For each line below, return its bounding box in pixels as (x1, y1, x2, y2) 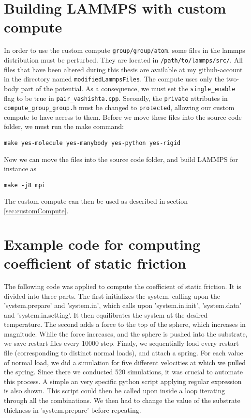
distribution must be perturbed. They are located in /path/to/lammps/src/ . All (4, 54, 243, 64)
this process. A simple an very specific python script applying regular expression (4, 376, 242, 386)
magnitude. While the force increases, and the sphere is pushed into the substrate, (4, 328, 248, 338)
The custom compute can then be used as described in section (4, 196, 188, 206)
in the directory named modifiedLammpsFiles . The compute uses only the (4, 74, 224, 84)
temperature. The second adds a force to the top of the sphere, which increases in (4, 319, 246, 329)
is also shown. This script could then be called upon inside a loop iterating (4, 386, 225, 396)
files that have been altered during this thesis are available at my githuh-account (4, 64, 243, 74)
